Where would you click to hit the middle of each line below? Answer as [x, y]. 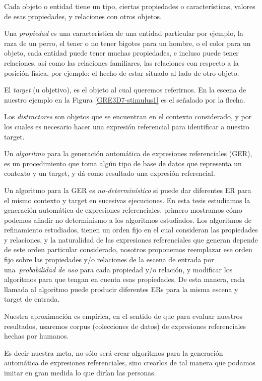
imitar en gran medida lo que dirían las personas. [80, 372]
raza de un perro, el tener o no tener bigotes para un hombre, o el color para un [127, 43]
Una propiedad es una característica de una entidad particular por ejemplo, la [124, 33]
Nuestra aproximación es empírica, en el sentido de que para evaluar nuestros [123, 316]
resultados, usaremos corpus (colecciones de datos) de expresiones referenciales [125, 326]
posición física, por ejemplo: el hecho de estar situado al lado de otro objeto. [122, 73]
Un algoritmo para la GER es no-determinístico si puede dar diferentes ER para [128, 190]
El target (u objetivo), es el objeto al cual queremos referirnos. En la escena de [125, 90]
